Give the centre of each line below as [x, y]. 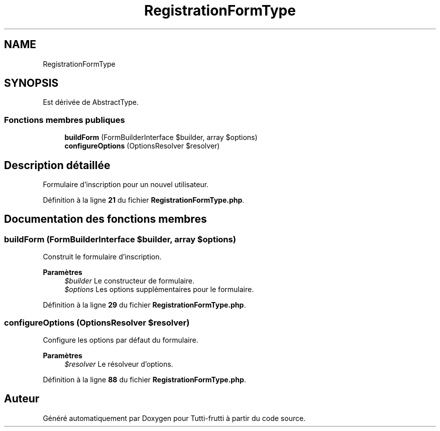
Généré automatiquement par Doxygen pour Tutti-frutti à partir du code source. [174, 418]
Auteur [22, 399]
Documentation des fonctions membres [105, 219]
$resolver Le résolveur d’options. [119, 364]
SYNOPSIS [31, 83]
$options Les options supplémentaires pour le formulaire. [159, 290]
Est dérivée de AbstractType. [91, 102]
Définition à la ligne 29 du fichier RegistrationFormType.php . [144, 305]
